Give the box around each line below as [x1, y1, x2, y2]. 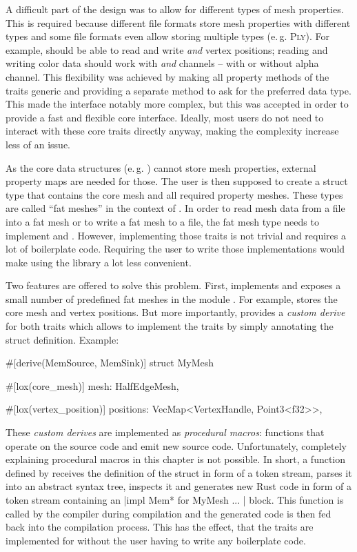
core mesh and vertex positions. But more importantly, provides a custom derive [6, 305, 345, 319]
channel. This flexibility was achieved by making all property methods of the [6, 69, 329, 83]
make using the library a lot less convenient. [6, 255, 192, 269]
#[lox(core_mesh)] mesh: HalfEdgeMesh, [6, 378, 179, 393]
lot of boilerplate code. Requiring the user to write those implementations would [6, 241, 345, 256]
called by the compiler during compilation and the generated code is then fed [6, 506, 331, 520]
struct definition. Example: [6, 332, 119, 346]
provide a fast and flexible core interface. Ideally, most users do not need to [6, 110, 324, 124]
